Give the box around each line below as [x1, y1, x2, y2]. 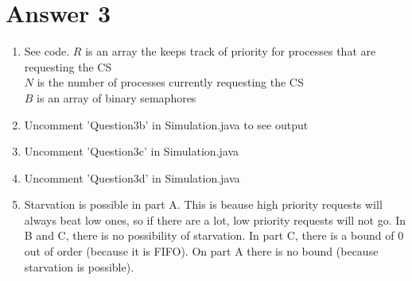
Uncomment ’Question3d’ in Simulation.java [24, 169, 240, 186]
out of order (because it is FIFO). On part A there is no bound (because [24, 243, 379, 260]
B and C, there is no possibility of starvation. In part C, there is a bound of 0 [24, 227, 404, 244]
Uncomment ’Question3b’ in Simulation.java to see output [24, 116, 309, 133]
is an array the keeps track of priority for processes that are [85, 43, 376, 60]
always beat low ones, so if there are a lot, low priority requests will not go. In [24, 211, 406, 228]
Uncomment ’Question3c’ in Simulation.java [24, 143, 239, 160]
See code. [24, 43, 70, 60]
